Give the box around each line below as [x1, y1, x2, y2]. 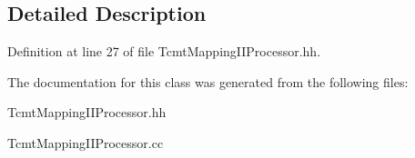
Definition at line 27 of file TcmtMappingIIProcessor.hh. [7, 42, 321, 61]
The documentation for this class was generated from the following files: [7, 72, 409, 91]
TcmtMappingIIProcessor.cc [7, 133, 164, 152]
